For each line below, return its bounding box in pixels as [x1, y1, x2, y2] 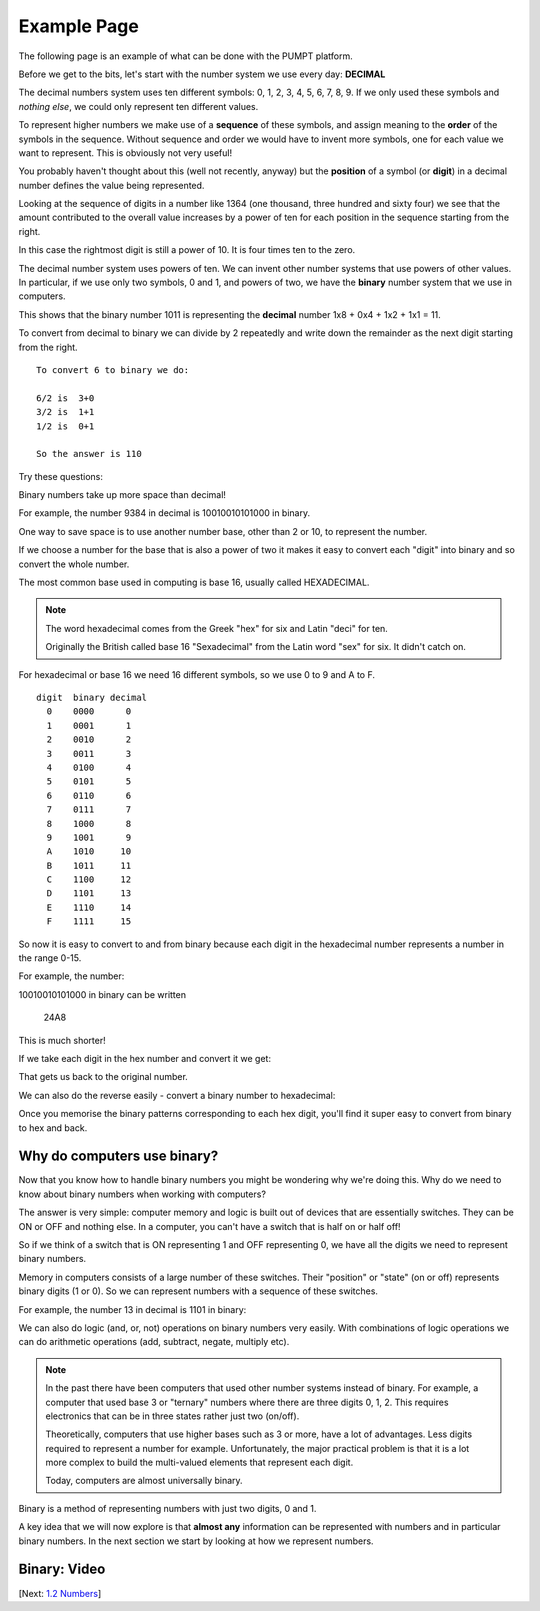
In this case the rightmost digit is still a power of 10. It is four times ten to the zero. [18, 244, 356, 256]
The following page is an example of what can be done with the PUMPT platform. [18, 50, 354, 62]
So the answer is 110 [36, 448, 142, 460]
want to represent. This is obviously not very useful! [18, 146, 233, 159]
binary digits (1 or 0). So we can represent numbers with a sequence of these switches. [18, 1285, 379, 1297]
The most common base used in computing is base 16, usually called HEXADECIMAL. [18, 576, 370, 589]
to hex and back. [18, 1121, 88, 1134]
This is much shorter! [18, 1034, 106, 1046]
